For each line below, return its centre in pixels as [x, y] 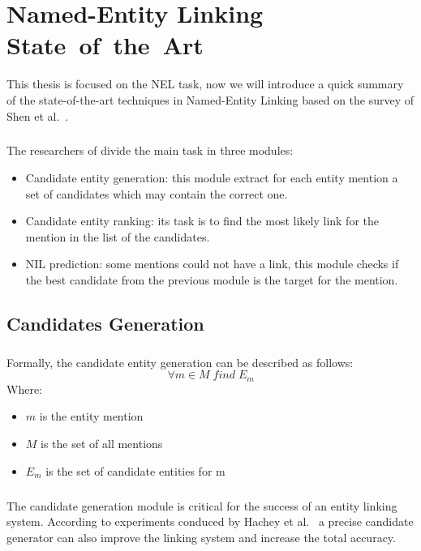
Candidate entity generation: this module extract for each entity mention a [212, 178]
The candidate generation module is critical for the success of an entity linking [202, 505]
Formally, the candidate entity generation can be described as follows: [180, 362]
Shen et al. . [38, 115]
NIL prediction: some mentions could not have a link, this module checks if [212, 264]
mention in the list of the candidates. [118, 236]
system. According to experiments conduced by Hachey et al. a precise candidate [210, 521]
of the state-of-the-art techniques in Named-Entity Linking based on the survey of [210, 99]
